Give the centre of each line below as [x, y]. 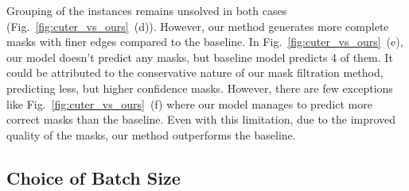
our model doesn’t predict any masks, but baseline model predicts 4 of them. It [200, 57]
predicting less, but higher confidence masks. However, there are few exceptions [200, 88]
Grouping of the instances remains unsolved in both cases [147, 10]
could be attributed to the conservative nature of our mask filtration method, [195, 73]
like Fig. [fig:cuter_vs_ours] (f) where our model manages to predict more [189, 103]
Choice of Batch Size [93, 177]
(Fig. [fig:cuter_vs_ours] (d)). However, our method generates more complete [198, 26]
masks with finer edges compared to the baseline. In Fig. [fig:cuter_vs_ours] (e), [205, 42]
